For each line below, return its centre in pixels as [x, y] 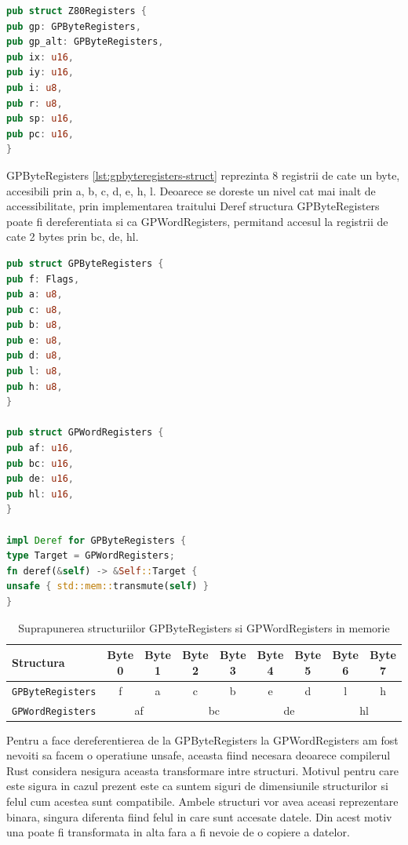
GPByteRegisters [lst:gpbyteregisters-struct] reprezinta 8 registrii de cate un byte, [203, 175]
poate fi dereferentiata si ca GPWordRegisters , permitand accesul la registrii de [197, 221]
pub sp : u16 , [40, 119]
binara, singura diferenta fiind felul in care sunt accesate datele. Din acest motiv [199, 816]
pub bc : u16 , [40, 463]
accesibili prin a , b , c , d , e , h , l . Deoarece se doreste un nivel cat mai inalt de [191, 190]
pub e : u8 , [35, 340]
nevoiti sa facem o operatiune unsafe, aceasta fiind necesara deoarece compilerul [199, 755]
